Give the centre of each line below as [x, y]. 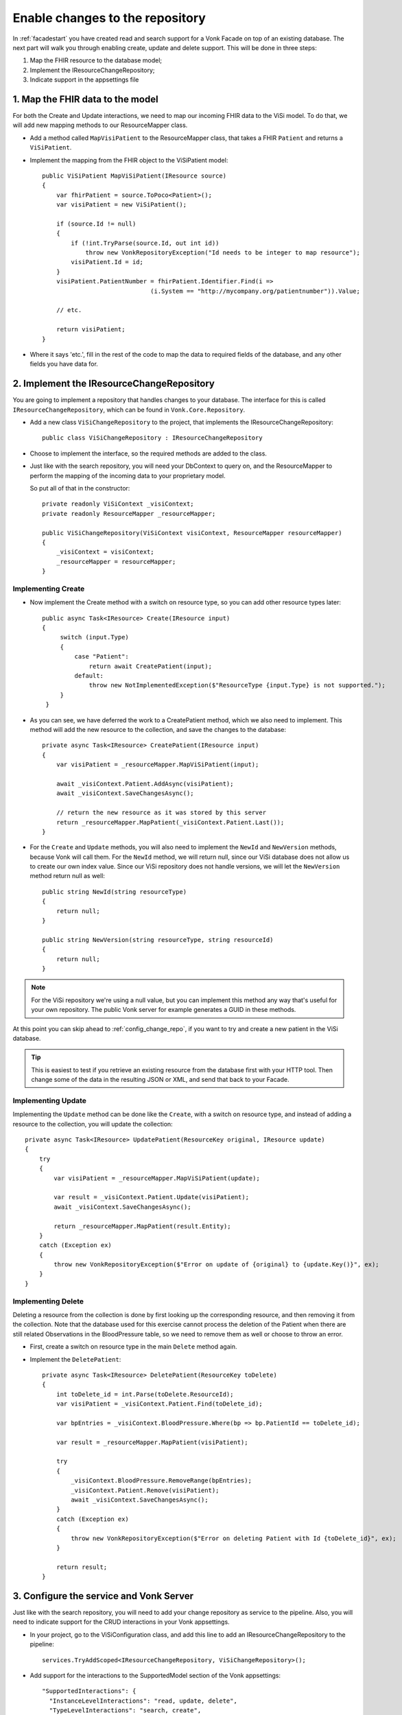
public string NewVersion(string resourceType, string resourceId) [158, 939]
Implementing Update [50, 1100]
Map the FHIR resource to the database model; [96, 60]
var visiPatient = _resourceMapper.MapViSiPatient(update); [157, 1178]
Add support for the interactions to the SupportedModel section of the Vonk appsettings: [155, 1676]
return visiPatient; [91, 330]
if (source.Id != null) [96, 224]
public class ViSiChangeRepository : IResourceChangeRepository [153, 438]
